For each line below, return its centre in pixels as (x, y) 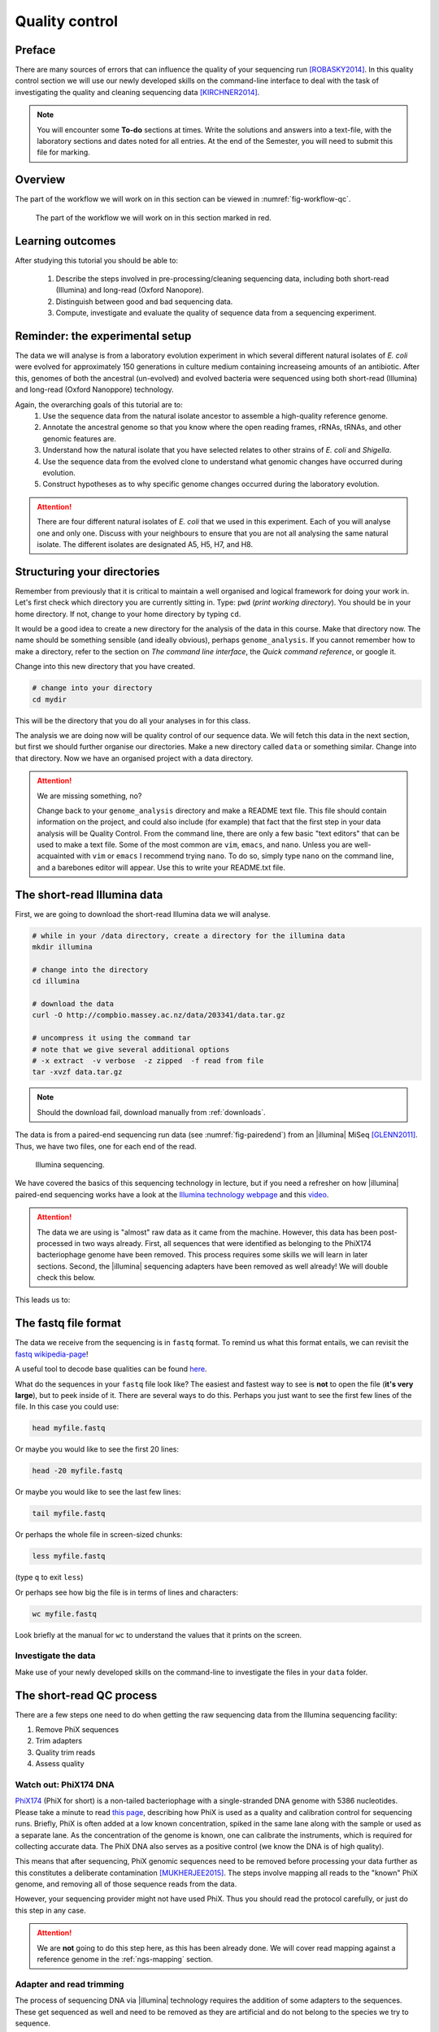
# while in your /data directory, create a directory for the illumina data (189, 936)
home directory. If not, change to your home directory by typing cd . (128, 614)
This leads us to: (43, 1300)
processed (55, 1243)
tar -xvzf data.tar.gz (77, 1072)
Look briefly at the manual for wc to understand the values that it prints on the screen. (159, 1635)
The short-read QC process (86, 1695)
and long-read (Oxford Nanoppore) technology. (94, 389)
